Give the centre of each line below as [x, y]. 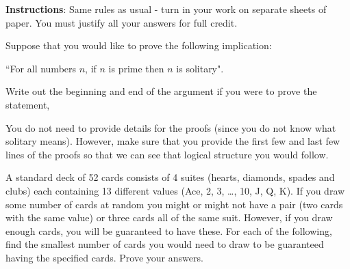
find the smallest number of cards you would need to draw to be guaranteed [165, 244]
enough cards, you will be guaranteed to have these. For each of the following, [169, 230]
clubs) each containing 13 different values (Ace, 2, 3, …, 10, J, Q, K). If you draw [175, 190]
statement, [28, 104]
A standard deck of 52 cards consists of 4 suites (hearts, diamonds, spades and [170, 177]
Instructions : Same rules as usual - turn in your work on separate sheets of [166, 9]
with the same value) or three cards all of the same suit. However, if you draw [169, 217]
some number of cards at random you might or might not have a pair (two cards [174, 204]
